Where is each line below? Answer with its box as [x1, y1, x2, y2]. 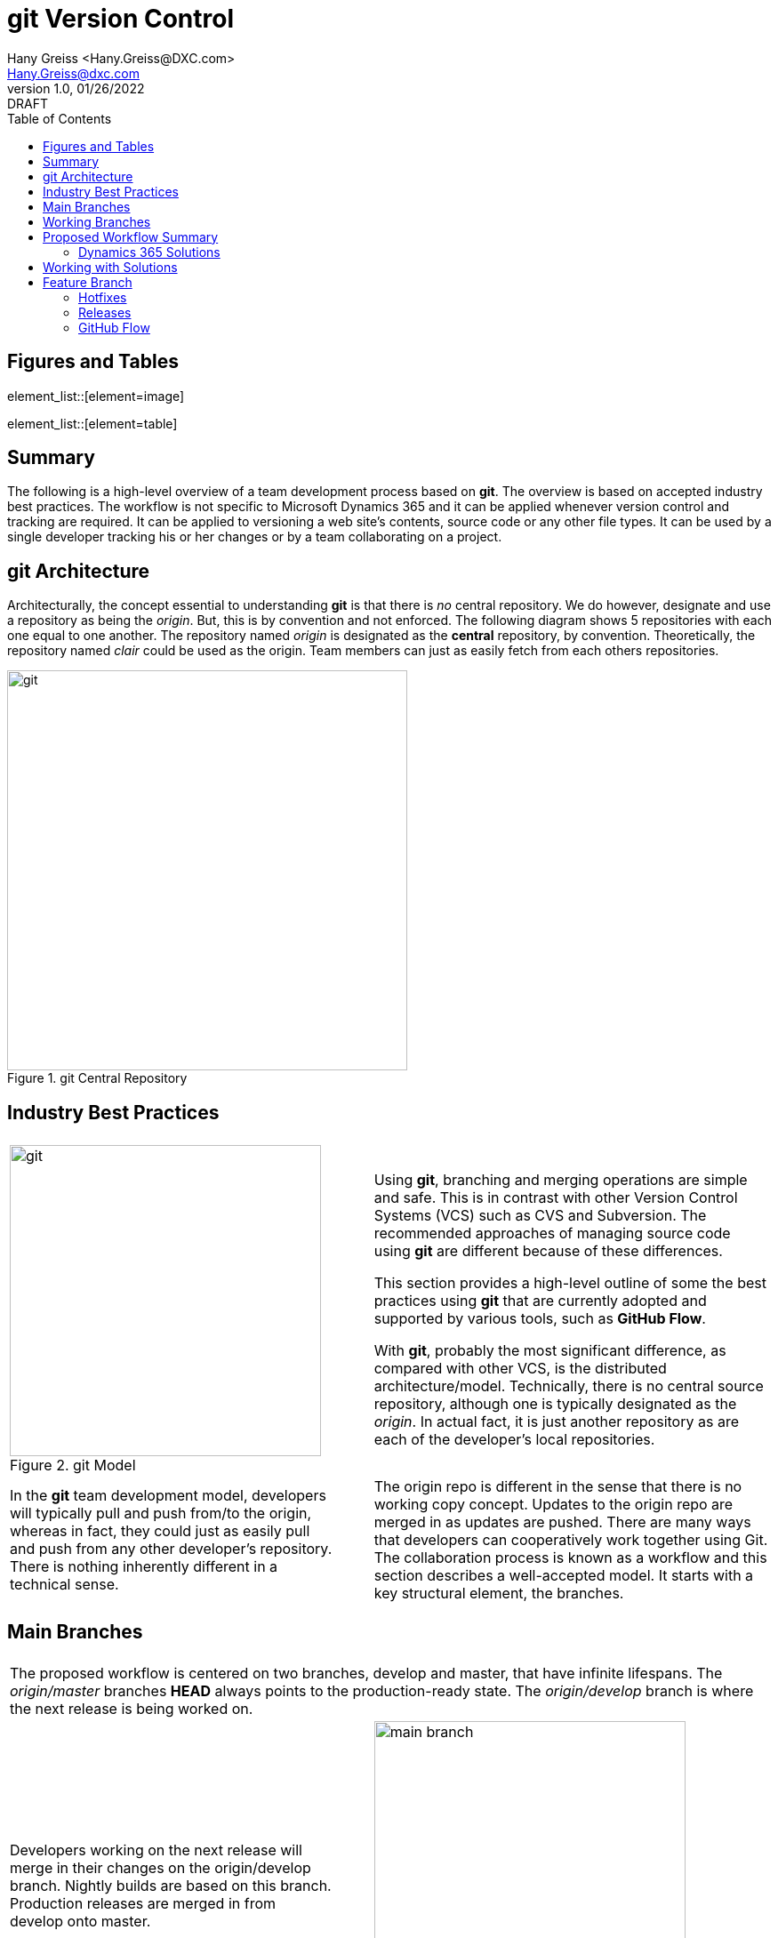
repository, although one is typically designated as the [373, 1395, 737, 1413]
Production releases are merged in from [10, 1894, 276, 1912]
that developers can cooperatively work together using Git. [373, 1531, 768, 1550]
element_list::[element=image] [7, 388, 185, 404]
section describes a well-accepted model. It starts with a [373, 1566, 754, 1585]
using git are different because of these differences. [373, 1242, 723, 1261]
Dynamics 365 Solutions [78, 244, 221, 260]
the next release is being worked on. [10, 1699, 253, 1718]
